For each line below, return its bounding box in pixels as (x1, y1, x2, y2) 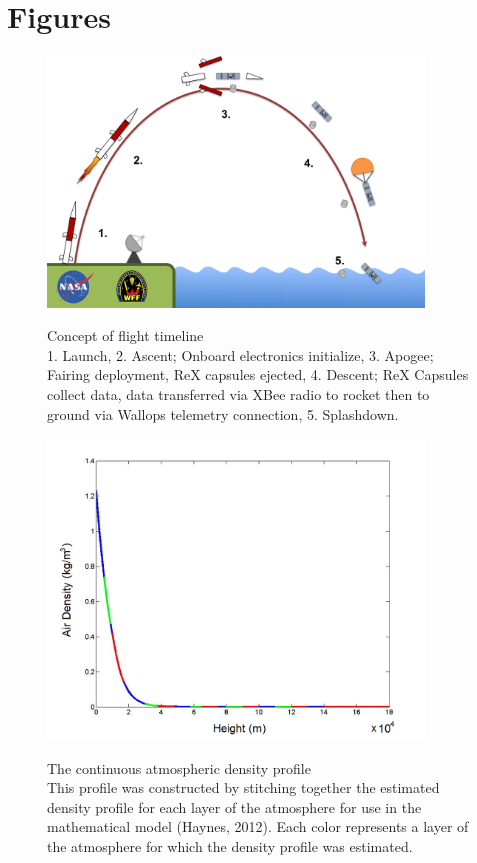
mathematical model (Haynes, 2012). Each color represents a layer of (47, 816, 469, 837)
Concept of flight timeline (47, 325, 204, 346)
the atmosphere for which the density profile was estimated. (47, 836, 413, 856)
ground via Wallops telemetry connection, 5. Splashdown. (47, 403, 399, 424)
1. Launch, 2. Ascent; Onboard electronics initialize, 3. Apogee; (47, 344, 434, 365)
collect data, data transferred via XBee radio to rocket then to (47, 383, 430, 404)
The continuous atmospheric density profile (47, 757, 311, 778)
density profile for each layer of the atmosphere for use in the (47, 796, 422, 817)
